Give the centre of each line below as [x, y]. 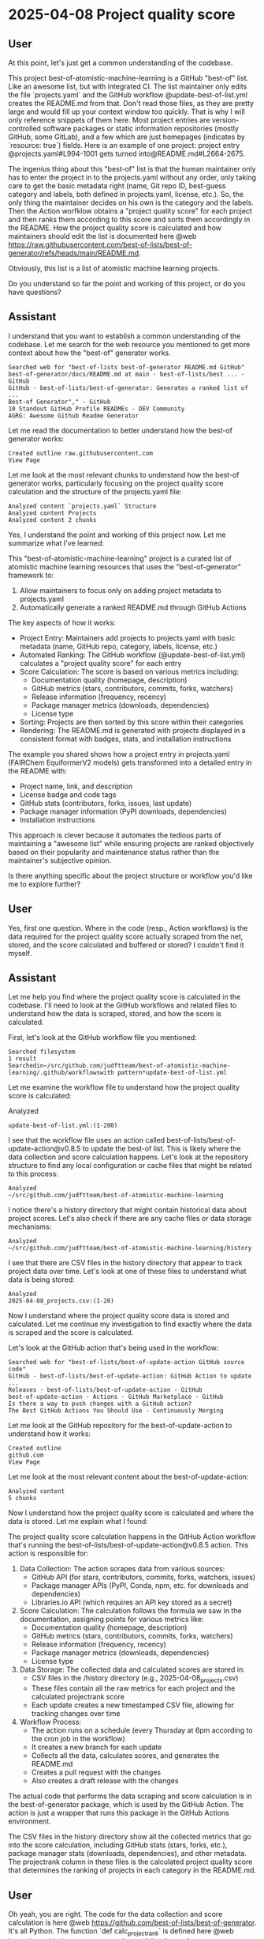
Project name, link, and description [76, 786]
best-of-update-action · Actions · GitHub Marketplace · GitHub [116, 1397]
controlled [25, 129]
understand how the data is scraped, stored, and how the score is [115, 1014]
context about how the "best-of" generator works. [89, 353]
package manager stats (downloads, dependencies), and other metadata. [127, 1854]
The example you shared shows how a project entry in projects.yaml [119, 754]
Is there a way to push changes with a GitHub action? [100, 1404]
